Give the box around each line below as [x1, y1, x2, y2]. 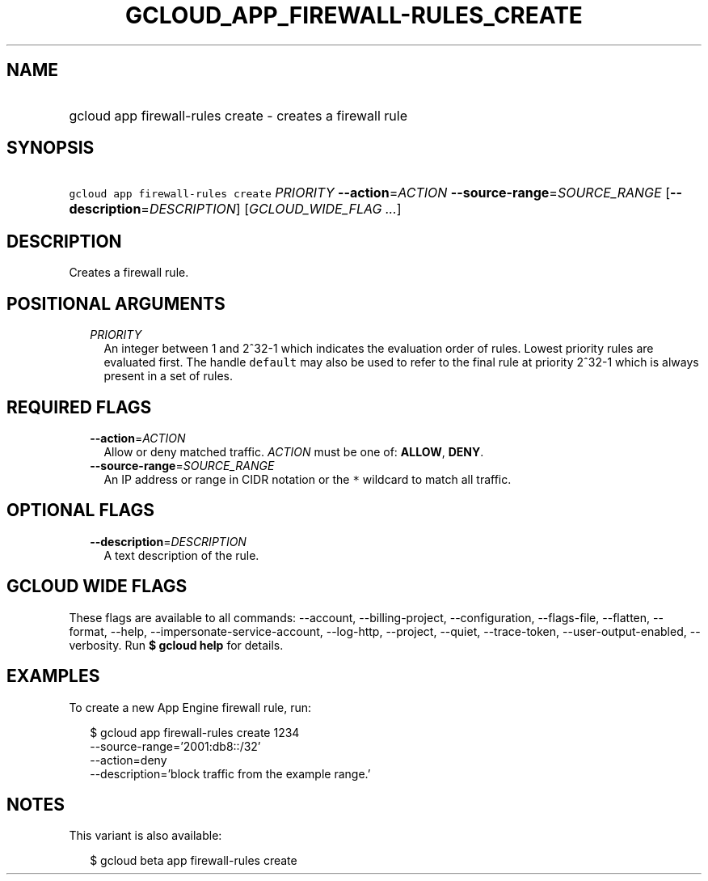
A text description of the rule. [103, 548, 259, 562]
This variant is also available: [69, 828, 222, 843]
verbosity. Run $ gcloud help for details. [69, 637, 284, 652]
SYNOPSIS [6, 138, 95, 159]
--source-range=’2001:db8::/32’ [90, 739, 261, 753]
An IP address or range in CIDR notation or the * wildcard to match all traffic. [103, 472, 512, 486]
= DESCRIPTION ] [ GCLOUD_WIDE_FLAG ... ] [141, 201, 402, 218]
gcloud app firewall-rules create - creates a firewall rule [69, 107, 408, 124]
